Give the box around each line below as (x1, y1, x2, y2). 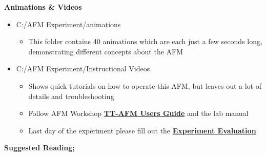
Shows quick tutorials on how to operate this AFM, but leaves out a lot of (28, 80, 262, 91)
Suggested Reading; (4, 142, 75, 153)
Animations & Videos (4, 2, 82, 12)
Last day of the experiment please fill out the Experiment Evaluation (28, 125, 256, 135)
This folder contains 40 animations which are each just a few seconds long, (28, 36, 262, 47)
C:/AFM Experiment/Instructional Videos (16, 63, 150, 74)
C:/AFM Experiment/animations (16, 18, 121, 29)
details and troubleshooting (28, 90, 114, 101)
